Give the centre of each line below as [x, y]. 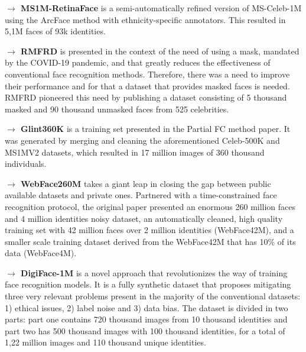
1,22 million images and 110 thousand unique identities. [105, 342]
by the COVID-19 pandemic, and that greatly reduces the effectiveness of [138, 62]
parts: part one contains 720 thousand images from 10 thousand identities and [146, 319]
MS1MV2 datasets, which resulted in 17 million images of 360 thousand [135, 152]
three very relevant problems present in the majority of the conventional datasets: [153, 296]
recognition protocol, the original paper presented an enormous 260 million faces [150, 206]
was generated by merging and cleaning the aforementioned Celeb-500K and [142, 140]
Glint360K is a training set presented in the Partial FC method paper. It [156, 129]
